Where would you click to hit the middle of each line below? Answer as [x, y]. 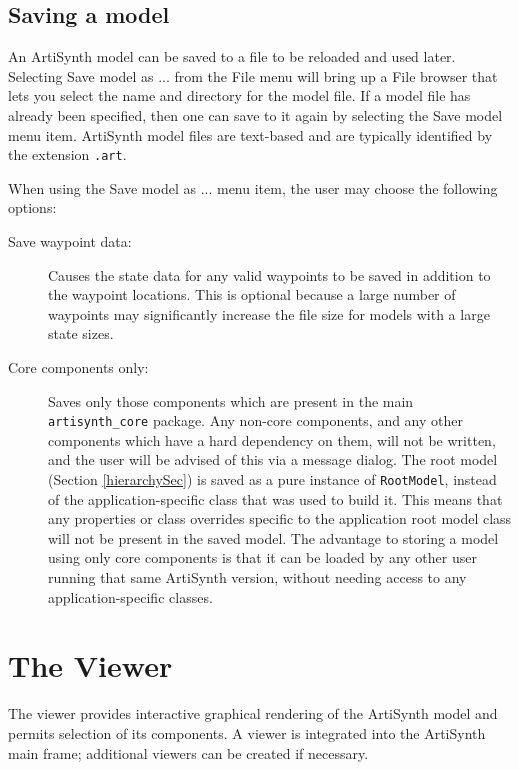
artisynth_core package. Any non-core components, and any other [255, 420]
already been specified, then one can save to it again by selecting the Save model [255, 114]
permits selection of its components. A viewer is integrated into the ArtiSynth [247, 732]
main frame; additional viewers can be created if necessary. [188, 752]
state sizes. [81, 333]
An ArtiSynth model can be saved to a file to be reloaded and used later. [232, 56]
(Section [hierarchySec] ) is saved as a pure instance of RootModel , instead [272, 479]
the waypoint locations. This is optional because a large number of [252, 294]
